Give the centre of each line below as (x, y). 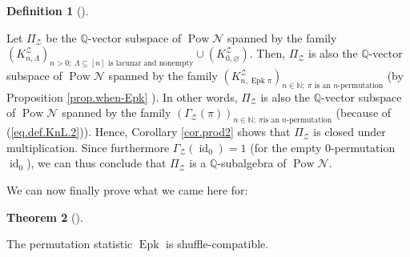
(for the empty (286, 147)
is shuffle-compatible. (217, 244)
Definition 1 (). (48, 10)
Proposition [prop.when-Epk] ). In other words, (122, 96)
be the (61, 37)
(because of (364, 112)
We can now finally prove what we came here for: (127, 190)
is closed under (350, 132)
